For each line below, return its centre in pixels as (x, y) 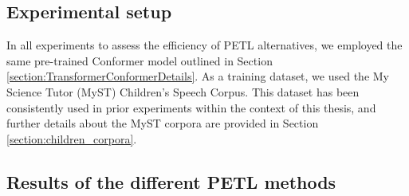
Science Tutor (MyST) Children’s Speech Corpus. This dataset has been (183, 91)
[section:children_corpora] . (72, 138)
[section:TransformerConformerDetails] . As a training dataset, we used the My (198, 76)
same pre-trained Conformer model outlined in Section (140, 60)
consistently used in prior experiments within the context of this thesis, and (191, 107)
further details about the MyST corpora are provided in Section (163, 123)
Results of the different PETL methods (171, 181)
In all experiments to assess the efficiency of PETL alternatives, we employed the (204, 45)
